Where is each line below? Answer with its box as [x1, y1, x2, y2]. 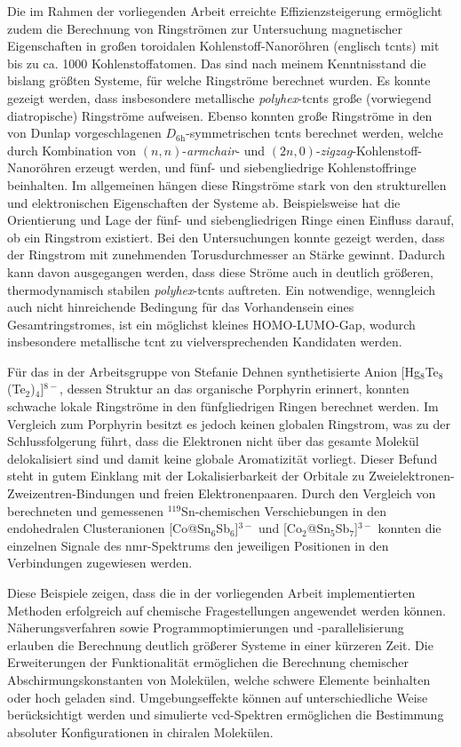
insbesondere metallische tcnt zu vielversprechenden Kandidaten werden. [7, 332, 402, 351]
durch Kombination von [7, 140, 137, 159]
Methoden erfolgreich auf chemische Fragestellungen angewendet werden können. [7, 600, 447, 619]
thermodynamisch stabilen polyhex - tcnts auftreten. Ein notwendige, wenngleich [7, 280, 436, 298]
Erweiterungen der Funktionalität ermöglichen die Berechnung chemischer [7, 653, 409, 672]
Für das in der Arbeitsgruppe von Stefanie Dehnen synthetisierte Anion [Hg [7, 362, 420, 380]
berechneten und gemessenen [7, 501, 163, 520]
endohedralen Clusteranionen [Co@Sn [7, 519, 211, 537]
